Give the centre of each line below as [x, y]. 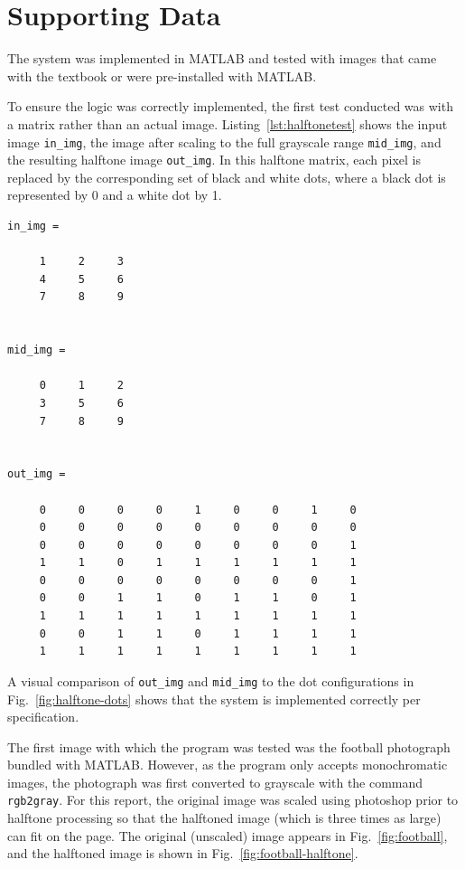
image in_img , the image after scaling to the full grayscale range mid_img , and [224, 142]
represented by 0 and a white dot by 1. [115, 195]
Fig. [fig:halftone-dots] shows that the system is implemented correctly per [214, 699]
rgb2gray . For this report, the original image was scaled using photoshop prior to [233, 800]
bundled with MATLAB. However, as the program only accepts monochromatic [228, 765]
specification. [43, 717]
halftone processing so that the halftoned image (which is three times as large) [224, 818]
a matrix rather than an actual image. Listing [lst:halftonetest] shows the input [228, 123]
